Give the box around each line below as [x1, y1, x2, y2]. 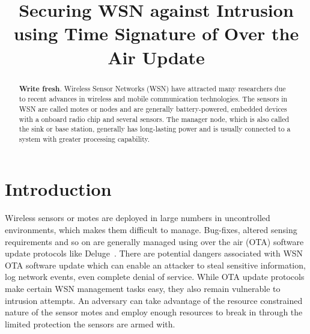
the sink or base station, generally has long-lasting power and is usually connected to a [19, 124, 291, 134]
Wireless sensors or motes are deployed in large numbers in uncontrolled [5, 211, 270, 224]
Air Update [108, 44, 205, 69]
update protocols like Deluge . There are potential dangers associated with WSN [5, 247, 303, 260]
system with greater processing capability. [19, 133, 150, 144]
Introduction [5, 177, 112, 201]
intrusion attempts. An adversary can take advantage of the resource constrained [5, 294, 303, 306]
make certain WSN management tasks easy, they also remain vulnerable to [5, 282, 281, 294]
